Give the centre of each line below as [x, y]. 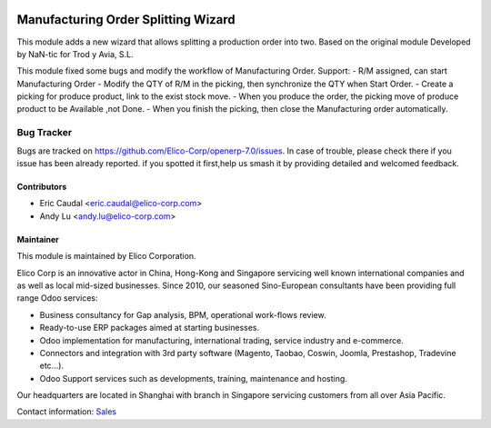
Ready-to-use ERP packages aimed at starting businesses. [150, 328]
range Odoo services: [57, 298]
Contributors [42, 187]
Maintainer [38, 239]
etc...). [51, 366]
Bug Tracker [45, 133]
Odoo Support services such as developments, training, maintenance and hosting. [193, 378]
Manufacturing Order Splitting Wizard [126, 20]
